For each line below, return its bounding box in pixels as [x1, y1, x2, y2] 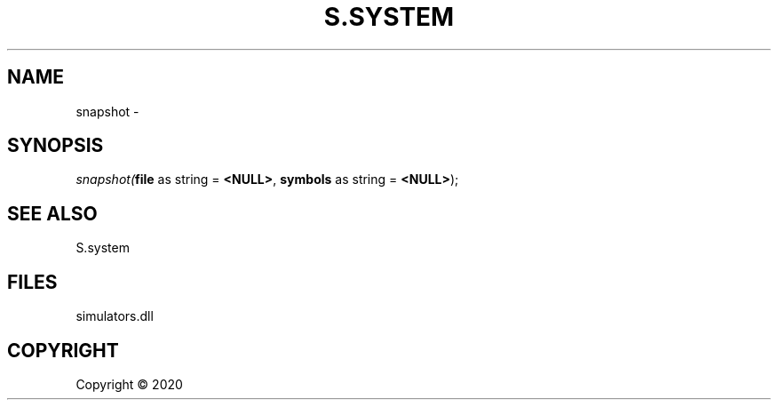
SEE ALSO [7, 202, 98, 225]
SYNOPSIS [7, 134, 104, 157]
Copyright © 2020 [75, 376, 183, 392]
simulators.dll [75, 308, 154, 324]
